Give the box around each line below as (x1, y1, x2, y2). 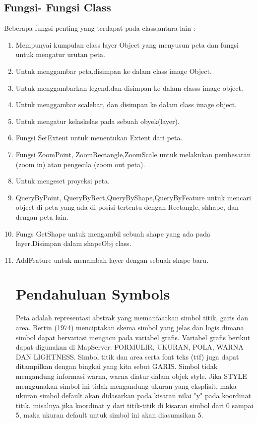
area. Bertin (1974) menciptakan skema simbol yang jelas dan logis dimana (15, 322, 244, 333)
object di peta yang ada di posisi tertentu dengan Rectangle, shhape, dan (15, 202, 239, 212)
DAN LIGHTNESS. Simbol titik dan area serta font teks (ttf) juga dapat (15, 351, 239, 362)
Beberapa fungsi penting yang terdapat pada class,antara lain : (4, 23, 195, 33)
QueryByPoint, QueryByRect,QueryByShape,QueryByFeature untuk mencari (15, 192, 251, 202)
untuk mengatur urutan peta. (15, 49, 105, 60)
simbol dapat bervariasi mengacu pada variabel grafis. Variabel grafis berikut (15, 332, 251, 342)
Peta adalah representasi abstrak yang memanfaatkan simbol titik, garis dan (15, 312, 248, 323)
